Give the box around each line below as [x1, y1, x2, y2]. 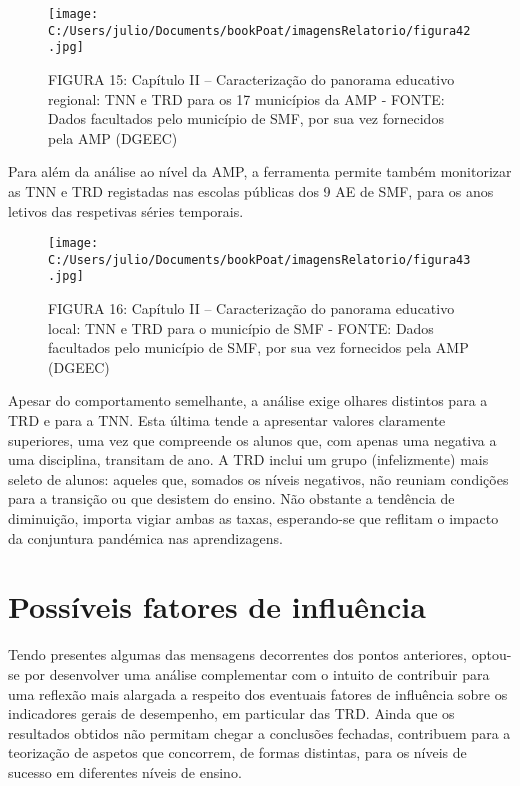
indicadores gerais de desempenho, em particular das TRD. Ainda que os [8, 703, 455, 724]
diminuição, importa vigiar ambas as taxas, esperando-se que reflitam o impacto [8, 508, 499, 529]
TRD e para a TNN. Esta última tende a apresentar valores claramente [8, 410, 446, 431]
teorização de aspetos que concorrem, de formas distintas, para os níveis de [8, 742, 467, 763]
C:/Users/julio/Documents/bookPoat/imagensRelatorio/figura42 [48, 23, 471, 38]
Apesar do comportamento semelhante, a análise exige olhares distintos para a [8, 390, 488, 411]
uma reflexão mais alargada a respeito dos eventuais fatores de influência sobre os [8, 683, 508, 704]
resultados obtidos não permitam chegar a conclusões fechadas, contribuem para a [8, 722, 511, 743]
